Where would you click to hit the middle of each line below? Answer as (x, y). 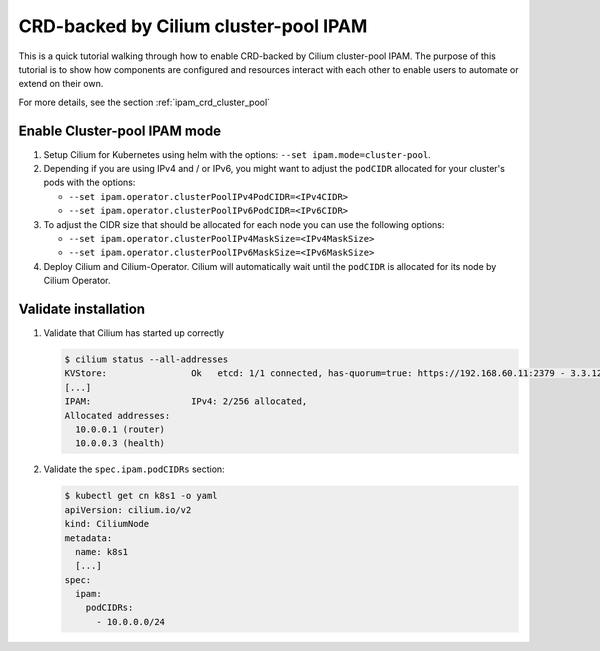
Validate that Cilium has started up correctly (134, 333)
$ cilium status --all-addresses (146, 359)
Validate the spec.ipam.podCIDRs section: (134, 469)
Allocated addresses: (117, 415)
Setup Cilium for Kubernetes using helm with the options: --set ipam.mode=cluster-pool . (237, 154)
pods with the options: (89, 182)
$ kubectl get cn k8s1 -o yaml (141, 496)
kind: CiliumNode (107, 524)
